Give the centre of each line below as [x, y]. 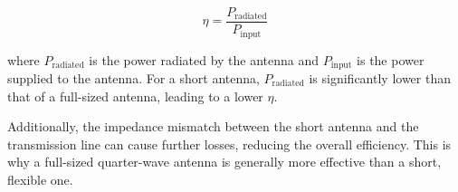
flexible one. [40, 179]
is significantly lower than [380, 77]
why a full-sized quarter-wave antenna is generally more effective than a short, [224, 162]
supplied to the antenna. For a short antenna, [134, 77]
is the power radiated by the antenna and [204, 59]
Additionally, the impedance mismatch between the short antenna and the [213, 126]
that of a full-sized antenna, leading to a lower [135, 96]
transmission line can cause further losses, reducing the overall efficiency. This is [229, 144]
